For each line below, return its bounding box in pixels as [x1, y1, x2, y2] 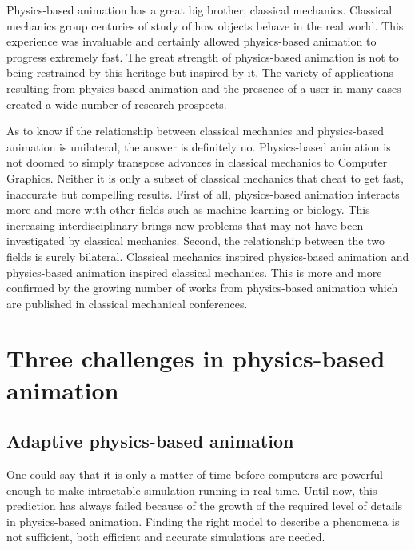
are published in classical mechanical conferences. [6, 295, 248, 311]
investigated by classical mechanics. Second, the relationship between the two [6, 232, 385, 249]
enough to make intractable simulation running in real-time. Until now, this [6, 481, 377, 498]
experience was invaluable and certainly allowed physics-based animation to [6, 33, 377, 50]
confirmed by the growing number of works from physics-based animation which [6, 279, 398, 296]
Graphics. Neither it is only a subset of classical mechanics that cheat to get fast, [6, 169, 404, 186]
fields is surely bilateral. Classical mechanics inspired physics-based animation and [6, 247, 409, 264]
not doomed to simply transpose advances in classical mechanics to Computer [6, 154, 388, 171]
